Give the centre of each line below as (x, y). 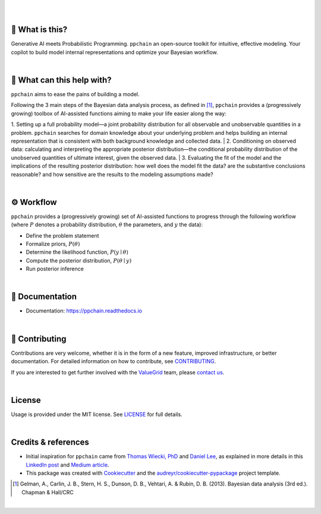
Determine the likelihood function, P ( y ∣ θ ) (77, 252)
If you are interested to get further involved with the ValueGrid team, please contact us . (118, 372)
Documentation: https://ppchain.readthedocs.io (84, 311)
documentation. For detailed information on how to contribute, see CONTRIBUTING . (114, 361)
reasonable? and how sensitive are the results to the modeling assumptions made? (112, 174)
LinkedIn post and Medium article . (67, 465)
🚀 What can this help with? (62, 80)
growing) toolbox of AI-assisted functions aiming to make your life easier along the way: (119, 113)
